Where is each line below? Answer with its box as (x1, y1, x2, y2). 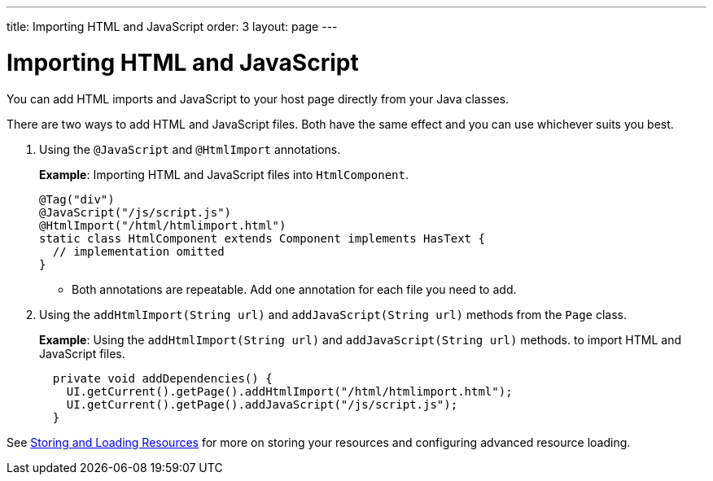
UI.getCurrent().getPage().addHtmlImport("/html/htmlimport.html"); (66, 384, 513, 398)
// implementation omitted (52, 244, 225, 258)
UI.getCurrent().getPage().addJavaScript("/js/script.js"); (66, 397, 458, 411)
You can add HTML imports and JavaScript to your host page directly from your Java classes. (7, 91, 510, 106)
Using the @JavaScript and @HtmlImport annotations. (39, 142, 341, 156)
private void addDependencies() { (52, 371, 273, 385)
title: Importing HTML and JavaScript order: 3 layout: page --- (7, 20, 338, 33)
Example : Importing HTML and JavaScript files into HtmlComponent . (39, 167, 409, 181)
